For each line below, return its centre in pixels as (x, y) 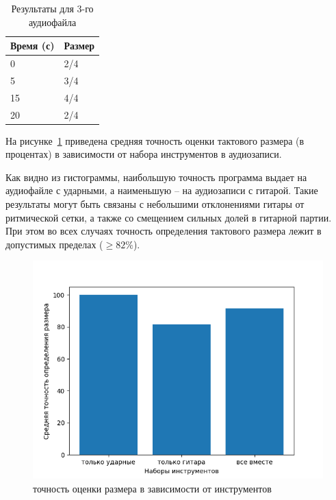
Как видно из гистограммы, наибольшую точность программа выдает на (156, 177)
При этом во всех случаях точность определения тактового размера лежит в (164, 231)
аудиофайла (52, 22)
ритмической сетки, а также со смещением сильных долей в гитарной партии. (169, 217)
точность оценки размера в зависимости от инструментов (152, 488)
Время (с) (33, 46)
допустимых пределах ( (54, 244)
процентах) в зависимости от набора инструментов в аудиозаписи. (144, 154)
